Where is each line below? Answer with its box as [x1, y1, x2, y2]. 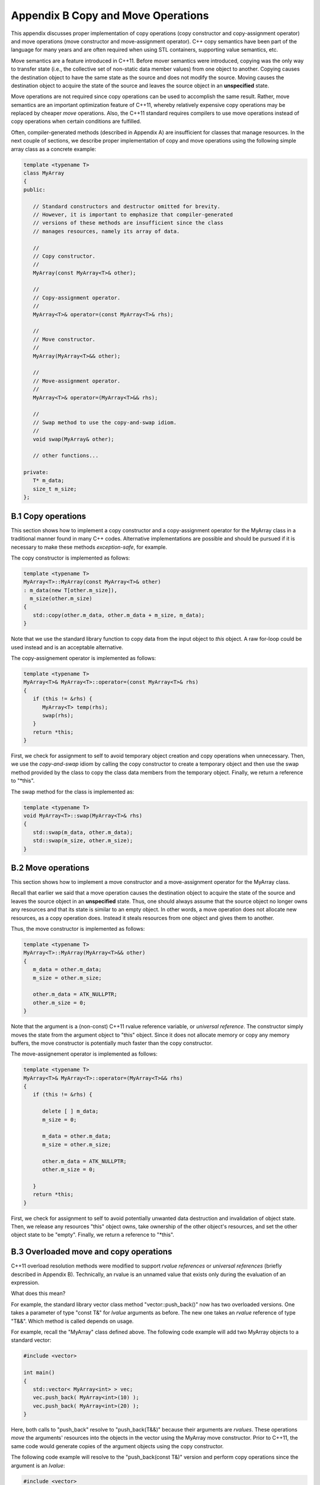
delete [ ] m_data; [42, 1108, 99, 1115]
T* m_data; [33, 477, 65, 484]
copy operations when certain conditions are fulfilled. [11, 118, 142, 125]
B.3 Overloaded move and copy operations [11, 1247, 172, 1257]
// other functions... [33, 452, 99, 459]
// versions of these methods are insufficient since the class [33, 220, 224, 226]
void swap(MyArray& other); [33, 435, 115, 443]
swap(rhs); [42, 712, 74, 719]
